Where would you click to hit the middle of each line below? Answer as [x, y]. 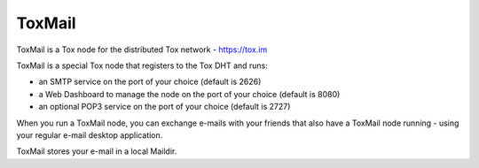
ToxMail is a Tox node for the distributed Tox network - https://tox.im [142, 50]
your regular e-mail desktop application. [90, 135]
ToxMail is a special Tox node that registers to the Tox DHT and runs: [142, 65]
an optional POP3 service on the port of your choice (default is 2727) [165, 107]
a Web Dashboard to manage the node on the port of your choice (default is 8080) [189, 94]
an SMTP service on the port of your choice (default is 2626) [150, 82]
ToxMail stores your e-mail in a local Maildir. [97, 151]
